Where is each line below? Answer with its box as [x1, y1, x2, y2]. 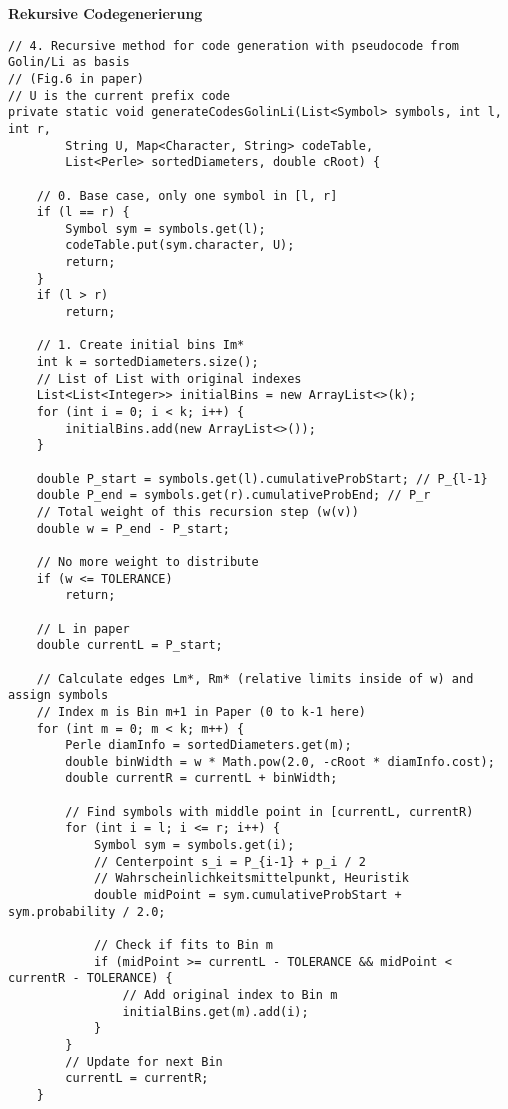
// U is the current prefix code [8, 88, 230, 103]
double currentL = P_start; [36, 638, 223, 653]
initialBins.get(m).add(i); [122, 1004, 309, 1019]
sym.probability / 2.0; [8, 904, 166, 919]
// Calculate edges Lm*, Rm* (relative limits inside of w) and [36, 671, 474, 686]
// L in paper [36, 621, 130, 636]
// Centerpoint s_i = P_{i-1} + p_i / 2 [93, 854, 366, 869]
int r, [8, 121, 51, 136]
